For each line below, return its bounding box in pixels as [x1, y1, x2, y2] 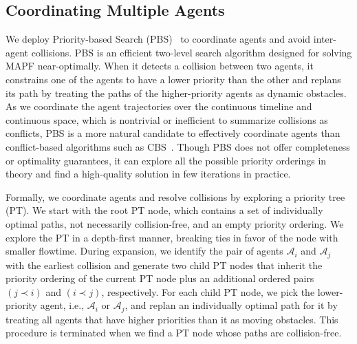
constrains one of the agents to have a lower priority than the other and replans [6, 72, 341, 86]
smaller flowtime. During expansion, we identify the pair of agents [6, 244, 283, 258]
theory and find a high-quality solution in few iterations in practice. [6, 166, 291, 181]
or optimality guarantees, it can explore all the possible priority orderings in [6, 153, 327, 167]
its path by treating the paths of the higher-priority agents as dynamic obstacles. [6, 85, 347, 100]
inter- [313, 32, 336, 46]
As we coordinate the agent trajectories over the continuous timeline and [6, 99, 312, 114]
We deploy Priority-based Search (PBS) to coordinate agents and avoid [6, 32, 311, 46]
